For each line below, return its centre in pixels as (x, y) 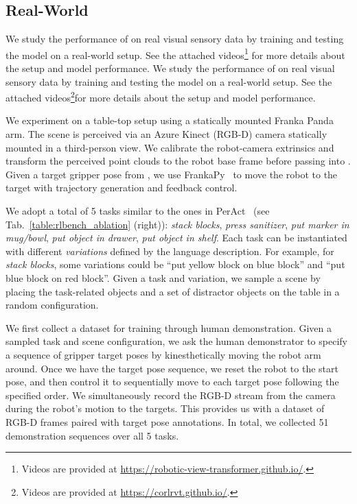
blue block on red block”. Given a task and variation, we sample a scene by (163, 278)
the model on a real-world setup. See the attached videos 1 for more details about (175, 53)
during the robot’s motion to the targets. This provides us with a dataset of (165, 408)
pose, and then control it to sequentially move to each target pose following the (172, 382)
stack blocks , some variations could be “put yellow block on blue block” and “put (175, 264)
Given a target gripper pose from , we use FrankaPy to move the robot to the (172, 174)
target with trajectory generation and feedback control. (122, 188)
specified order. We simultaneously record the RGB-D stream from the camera (171, 395)
